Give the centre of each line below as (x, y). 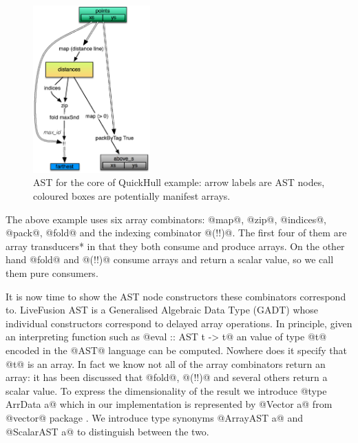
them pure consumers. (52, 273)
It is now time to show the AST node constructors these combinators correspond (176, 296)
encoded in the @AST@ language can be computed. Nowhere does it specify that (177, 350)
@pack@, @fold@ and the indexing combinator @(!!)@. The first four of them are (176, 233)
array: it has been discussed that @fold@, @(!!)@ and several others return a (167, 377)
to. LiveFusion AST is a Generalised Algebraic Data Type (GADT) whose (162, 310)
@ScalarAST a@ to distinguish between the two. (107, 431)
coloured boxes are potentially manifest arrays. (132, 196)
